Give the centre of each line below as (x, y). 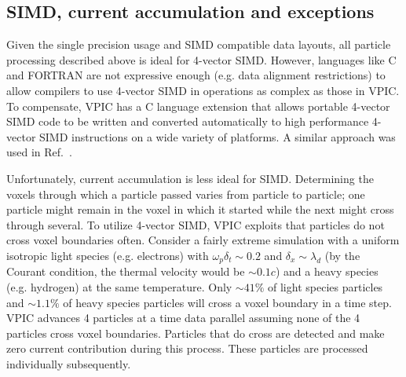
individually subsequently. (69, 363)
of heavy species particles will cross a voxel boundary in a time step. (227, 302)
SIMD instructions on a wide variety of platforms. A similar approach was (218, 136)
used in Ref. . (39, 152)
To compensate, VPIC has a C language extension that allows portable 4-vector (198, 106)
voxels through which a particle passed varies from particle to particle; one (186, 194)
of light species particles (326, 286)
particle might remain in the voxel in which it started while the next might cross (200, 209)
